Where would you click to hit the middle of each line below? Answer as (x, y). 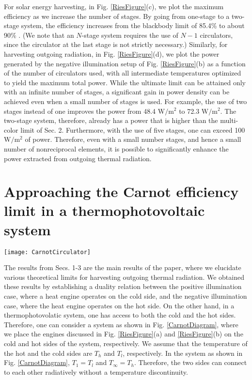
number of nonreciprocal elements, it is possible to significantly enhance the (116, 148)
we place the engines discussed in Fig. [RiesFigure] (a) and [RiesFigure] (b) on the (124, 334)
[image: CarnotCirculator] (47, 252)
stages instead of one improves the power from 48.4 (80, 111)
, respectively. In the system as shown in (183, 353)
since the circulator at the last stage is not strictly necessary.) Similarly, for (116, 44)
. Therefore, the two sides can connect (190, 362)
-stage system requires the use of (130, 35)
